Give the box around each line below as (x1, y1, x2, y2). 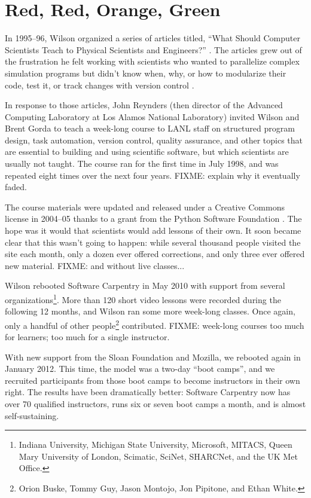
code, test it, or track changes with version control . (5, 78, 194, 91)
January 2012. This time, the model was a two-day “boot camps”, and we (5, 362, 275, 375)
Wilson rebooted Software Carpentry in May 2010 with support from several (5, 279, 285, 292)
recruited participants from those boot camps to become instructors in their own (5, 374, 300, 386)
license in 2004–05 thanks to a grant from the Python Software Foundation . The (5, 212, 302, 225)
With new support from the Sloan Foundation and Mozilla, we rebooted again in (5, 350, 301, 363)
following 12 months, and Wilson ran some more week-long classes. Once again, (5, 305, 295, 317)
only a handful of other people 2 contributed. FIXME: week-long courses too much (5, 317, 304, 331)
